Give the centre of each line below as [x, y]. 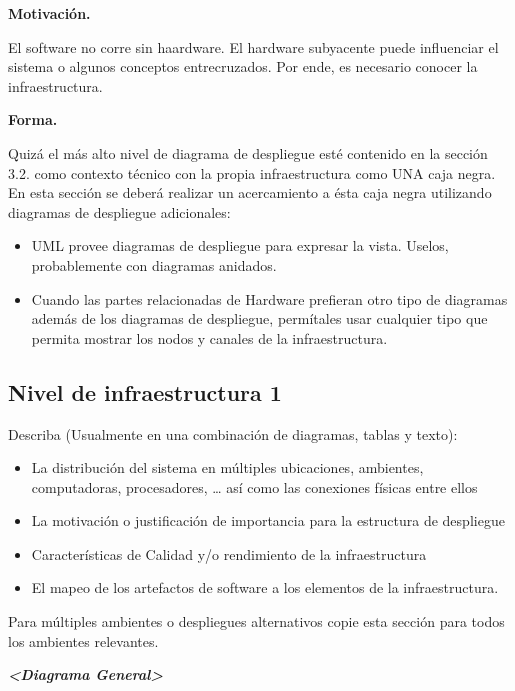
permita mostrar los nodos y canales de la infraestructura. [209, 337]
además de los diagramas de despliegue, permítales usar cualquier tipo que [259, 318]
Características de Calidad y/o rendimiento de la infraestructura [229, 553]
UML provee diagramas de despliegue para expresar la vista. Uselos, [240, 245]
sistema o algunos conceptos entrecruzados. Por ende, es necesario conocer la [243, 66]
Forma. [33, 119]
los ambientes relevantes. [83, 640]
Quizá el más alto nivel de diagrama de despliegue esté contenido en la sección [248, 152]
